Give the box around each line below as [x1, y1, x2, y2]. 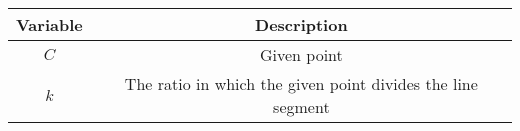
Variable [16, 13, 83, 36]
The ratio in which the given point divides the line [124, 72, 478, 95]
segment [273, 95, 330, 118]
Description [255, 13, 348, 36]
